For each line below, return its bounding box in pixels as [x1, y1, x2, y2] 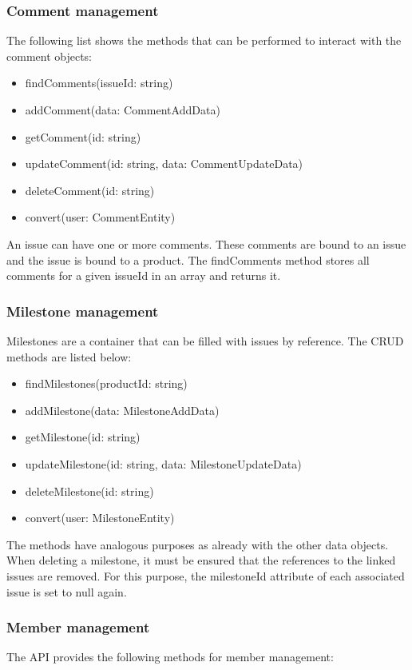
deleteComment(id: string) [25, 181, 155, 198]
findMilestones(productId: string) [25, 375, 188, 392]
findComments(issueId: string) [25, 74, 173, 91]
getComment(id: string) [25, 128, 141, 145]
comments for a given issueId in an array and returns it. [6, 267, 281, 284]
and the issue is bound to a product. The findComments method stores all [6, 251, 370, 268]
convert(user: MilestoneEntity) [25, 509, 175, 526]
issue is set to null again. [6, 583, 127, 600]
